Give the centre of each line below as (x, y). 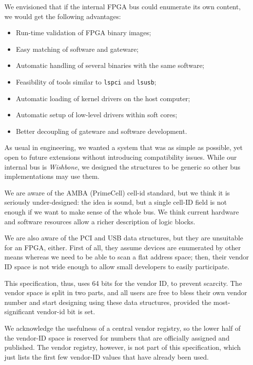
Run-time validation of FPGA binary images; (83, 32)
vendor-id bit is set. (66, 311)
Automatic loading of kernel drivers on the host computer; (103, 98)
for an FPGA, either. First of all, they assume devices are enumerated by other (123, 247)
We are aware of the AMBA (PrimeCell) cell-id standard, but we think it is (117, 192)
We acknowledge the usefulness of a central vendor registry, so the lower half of (123, 328)
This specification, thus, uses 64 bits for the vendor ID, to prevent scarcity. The (123, 283)
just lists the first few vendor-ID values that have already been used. (107, 356)
